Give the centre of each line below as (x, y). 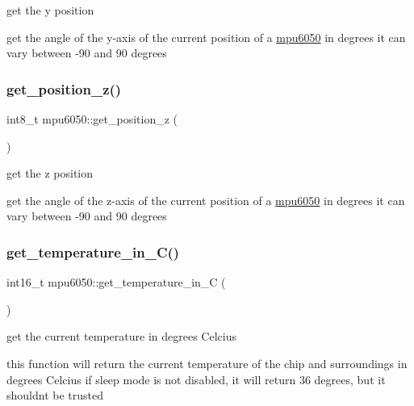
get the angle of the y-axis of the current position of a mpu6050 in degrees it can (206, 37)
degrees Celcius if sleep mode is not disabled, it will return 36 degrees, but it (196, 379)
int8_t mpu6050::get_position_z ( (92, 119)
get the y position (50, 10)
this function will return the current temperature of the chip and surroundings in (207, 363)
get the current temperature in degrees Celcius (121, 336)
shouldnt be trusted (55, 395)
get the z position (50, 173)
